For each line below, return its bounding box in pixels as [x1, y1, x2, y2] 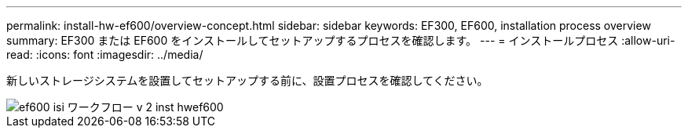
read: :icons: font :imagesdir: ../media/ [6, 48, 203, 61]
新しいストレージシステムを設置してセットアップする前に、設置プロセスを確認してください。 [6, 74, 489, 87]
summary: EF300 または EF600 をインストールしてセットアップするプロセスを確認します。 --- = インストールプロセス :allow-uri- [6, 34, 675, 47]
